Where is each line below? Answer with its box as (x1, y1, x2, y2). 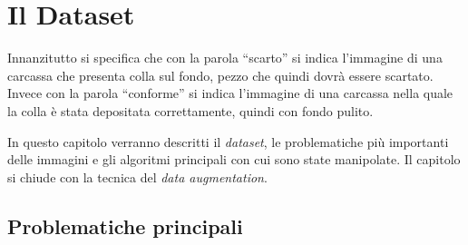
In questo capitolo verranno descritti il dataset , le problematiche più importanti (7, 132, 449, 151)
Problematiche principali (7, 211, 243, 240)
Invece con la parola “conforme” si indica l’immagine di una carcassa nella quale (7, 83, 453, 103)
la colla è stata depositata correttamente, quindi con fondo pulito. (7, 101, 374, 120)
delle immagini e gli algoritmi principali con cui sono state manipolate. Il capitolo (7, 150, 461, 169)
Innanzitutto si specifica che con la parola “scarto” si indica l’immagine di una (7, 48, 443, 67)
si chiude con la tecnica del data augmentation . (7, 167, 268, 186)
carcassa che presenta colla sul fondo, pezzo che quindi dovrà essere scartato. (7, 65, 434, 84)
